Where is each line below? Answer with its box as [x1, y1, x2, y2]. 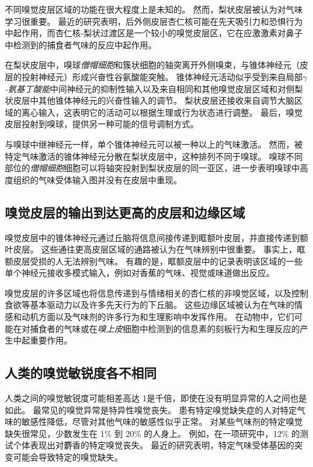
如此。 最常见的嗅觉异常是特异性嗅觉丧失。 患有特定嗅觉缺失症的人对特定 [5, 403, 297, 416]
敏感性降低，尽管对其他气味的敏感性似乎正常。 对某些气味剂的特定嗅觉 [21, 415, 303, 428]
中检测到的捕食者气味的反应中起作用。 [5, 38, 156, 51]
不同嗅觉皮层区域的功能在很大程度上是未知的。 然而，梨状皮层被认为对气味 [5, 3, 303, 15]
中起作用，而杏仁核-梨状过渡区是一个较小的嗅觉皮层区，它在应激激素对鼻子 [5, 27, 303, 39]
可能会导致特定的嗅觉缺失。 [13, 451, 123, 463]
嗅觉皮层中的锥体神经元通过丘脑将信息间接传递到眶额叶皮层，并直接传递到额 [5, 231, 308, 243]
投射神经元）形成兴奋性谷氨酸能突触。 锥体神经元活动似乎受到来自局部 [21, 70, 303, 83]
